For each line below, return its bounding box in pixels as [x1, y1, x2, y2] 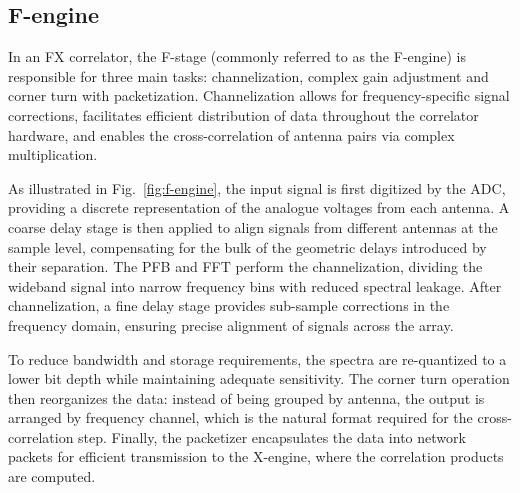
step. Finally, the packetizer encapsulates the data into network [78, 426, 466, 447]
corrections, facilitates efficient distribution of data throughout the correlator [8, 104, 479, 125]
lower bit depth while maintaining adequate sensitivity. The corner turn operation [8, 368, 510, 389]
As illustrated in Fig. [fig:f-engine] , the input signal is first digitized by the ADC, [8, 177, 506, 198]
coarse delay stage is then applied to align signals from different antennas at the [8, 216, 498, 237]
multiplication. [8, 144, 98, 165]
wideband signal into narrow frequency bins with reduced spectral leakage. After [8, 275, 502, 296]
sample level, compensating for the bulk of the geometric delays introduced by [8, 236, 487, 257]
